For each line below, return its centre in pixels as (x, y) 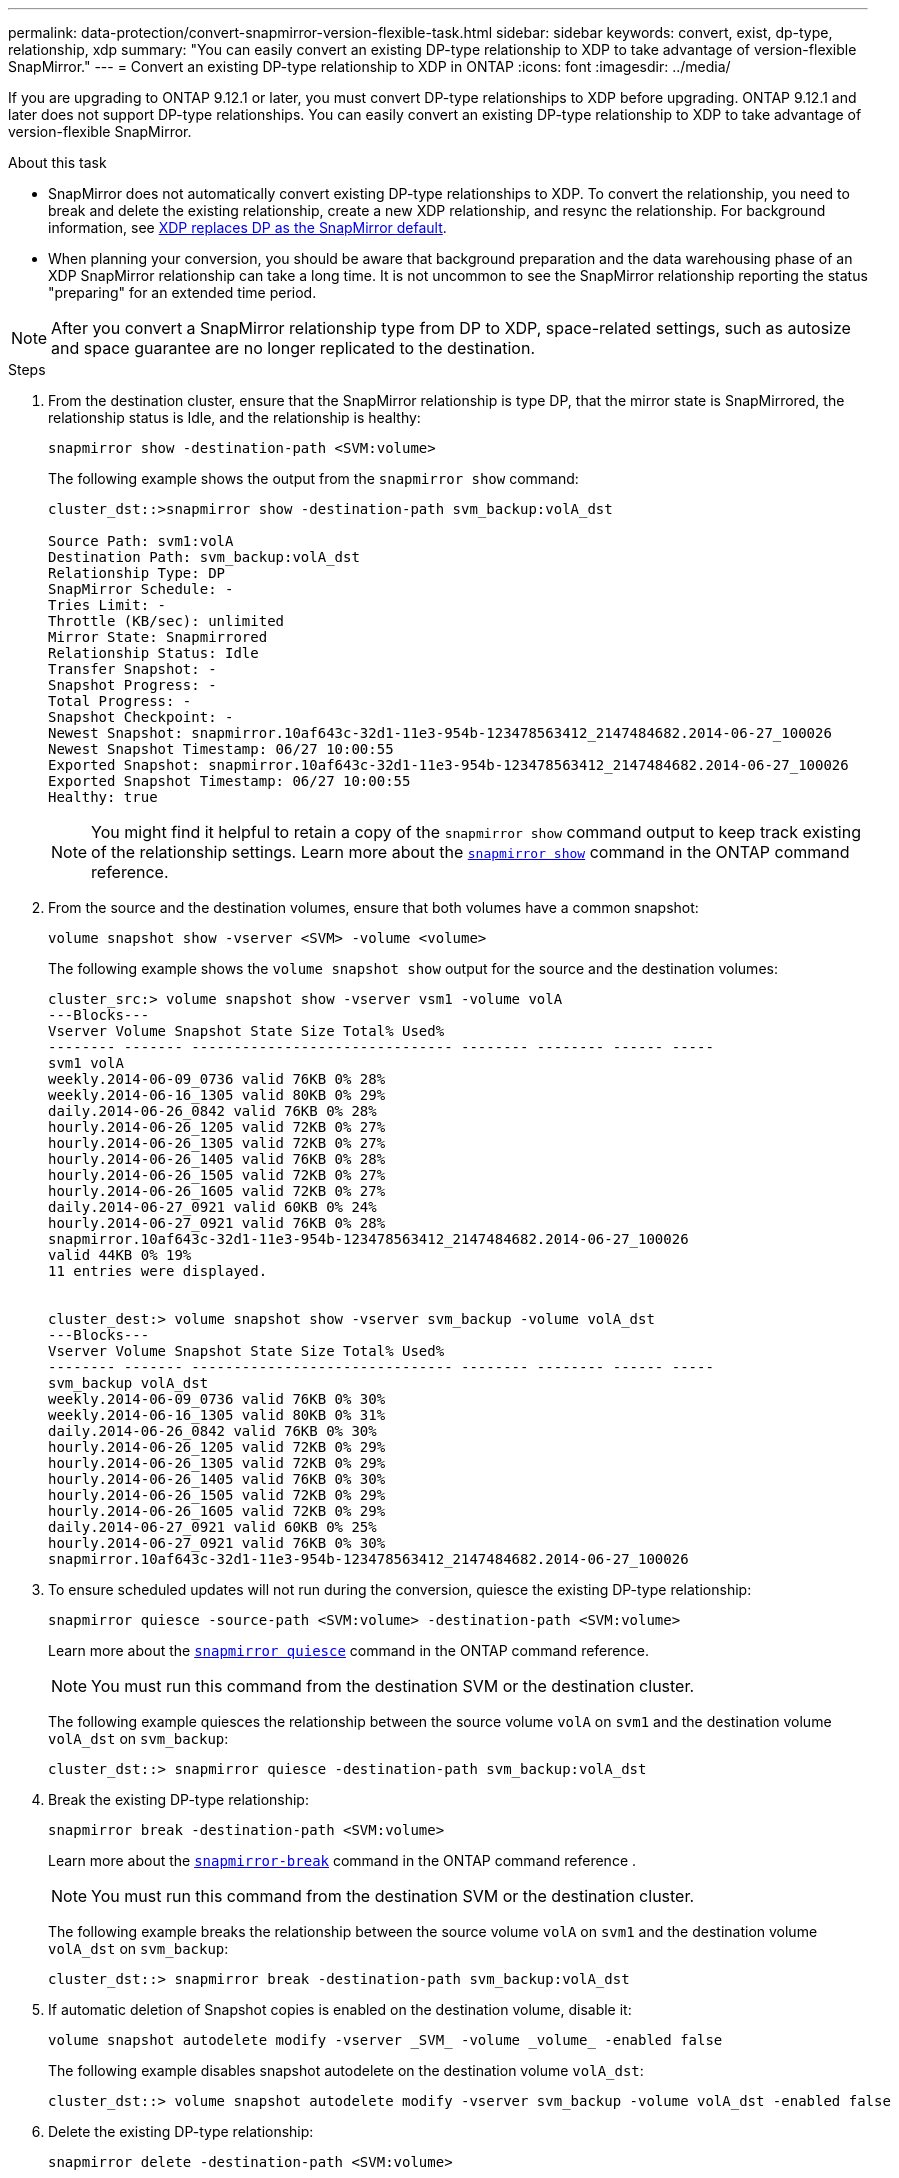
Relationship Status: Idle (153, 653)
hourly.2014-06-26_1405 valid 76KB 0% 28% (217, 1159)
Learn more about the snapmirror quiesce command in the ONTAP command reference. (348, 1650)
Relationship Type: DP (137, 573)
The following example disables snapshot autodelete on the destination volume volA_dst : (346, 2070)
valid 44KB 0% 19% (120, 1255)
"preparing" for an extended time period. (182, 292)
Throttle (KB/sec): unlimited (166, 621)
